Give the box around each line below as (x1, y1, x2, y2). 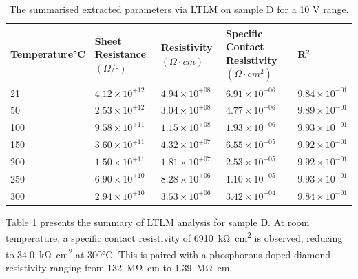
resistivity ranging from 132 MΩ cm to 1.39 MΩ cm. (6, 260, 233, 274)
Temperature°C (10, 47, 85, 61)
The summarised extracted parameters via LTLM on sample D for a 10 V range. (9, 2, 349, 16)
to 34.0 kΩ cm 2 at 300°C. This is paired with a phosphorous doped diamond (6, 245, 330, 261)
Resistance (94, 47, 146, 61)
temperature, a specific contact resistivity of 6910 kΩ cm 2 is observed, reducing (6, 229, 343, 245)
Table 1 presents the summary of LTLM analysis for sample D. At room (6, 214, 310, 229)
